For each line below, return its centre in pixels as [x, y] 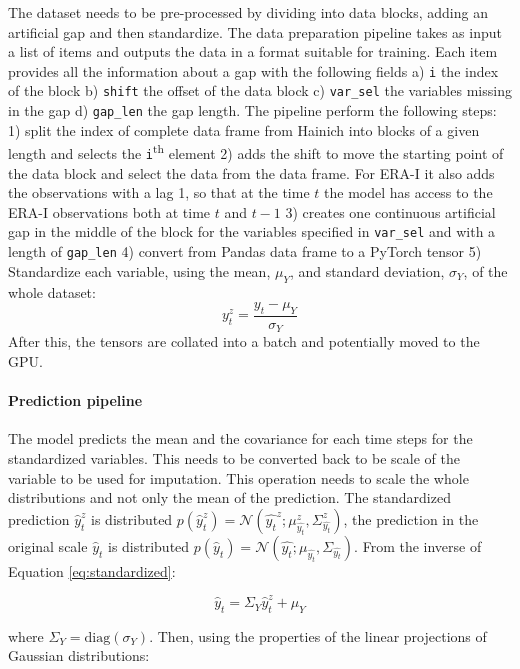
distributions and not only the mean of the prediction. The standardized [229, 497]
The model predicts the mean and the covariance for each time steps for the [240, 438]
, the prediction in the [411, 518]
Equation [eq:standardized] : [92, 570]
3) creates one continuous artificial [390, 211]
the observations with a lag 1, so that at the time [159, 192]
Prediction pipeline [75, 400]
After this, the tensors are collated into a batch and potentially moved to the [244, 341]
